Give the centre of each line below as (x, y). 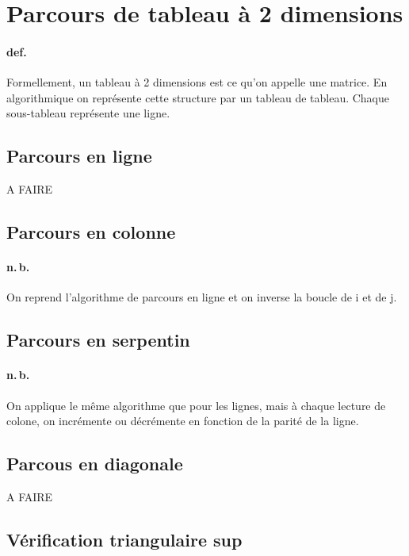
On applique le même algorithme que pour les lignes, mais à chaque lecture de (196, 405)
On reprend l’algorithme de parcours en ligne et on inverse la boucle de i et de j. (202, 297)
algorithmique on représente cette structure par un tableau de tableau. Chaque (198, 97)
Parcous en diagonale (95, 464)
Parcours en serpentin (98, 340)
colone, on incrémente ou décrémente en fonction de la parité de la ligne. (183, 421)
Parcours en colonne (91, 232)
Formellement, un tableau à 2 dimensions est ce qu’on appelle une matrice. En (197, 82)
